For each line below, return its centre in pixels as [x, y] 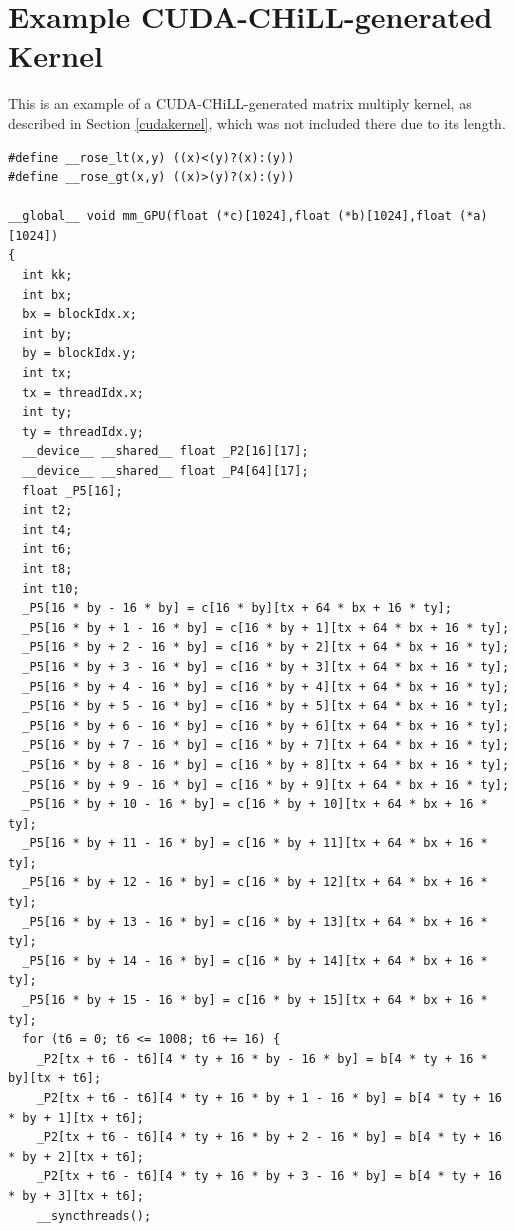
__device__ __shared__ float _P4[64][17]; [165, 471]
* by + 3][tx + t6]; [76, 1195]
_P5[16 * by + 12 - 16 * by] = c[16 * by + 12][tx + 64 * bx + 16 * [255, 882]
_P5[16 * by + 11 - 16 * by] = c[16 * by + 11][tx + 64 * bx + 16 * [255, 843]
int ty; [47, 412]
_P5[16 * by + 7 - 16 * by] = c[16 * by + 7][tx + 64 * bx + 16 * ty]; [266, 745]
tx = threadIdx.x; [83, 392]
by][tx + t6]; [55, 1078]
